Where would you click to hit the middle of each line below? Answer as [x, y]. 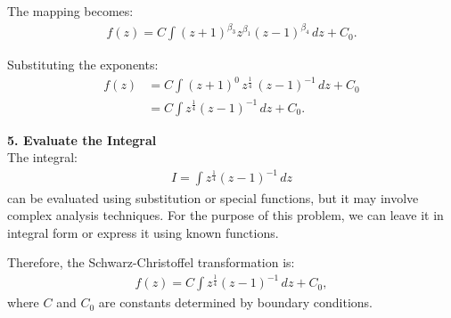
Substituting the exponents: [83, 65]
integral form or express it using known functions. [143, 232]
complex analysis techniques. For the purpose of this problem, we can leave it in [225, 215]
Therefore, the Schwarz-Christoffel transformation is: [151, 262]
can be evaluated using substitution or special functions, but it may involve [213, 197]
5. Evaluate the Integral [82, 139]
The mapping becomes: [70, 11]
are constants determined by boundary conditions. [235, 302]
